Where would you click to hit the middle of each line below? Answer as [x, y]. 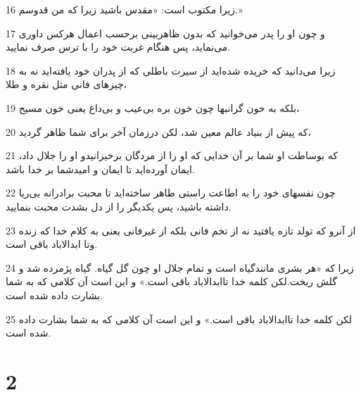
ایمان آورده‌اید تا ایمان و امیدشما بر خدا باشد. [100, 169]
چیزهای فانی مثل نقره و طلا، [66, 84]
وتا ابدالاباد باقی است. [52, 244]
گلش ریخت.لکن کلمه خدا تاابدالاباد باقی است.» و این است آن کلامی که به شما [171, 281]
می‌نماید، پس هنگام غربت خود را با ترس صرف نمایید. [118, 47]
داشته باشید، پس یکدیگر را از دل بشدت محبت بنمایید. [119, 206]
